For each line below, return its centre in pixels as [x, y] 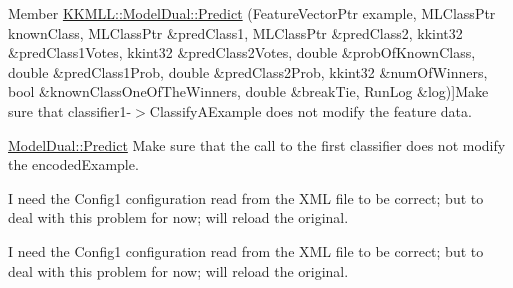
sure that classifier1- [70, 110]
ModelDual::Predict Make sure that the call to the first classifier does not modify [257, 144]
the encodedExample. [73, 164]
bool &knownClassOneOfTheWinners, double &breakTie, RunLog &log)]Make [248, 91]
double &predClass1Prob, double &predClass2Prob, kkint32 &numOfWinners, [248, 71]
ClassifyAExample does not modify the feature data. [310, 110]
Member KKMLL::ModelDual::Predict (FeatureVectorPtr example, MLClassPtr [252, 13]
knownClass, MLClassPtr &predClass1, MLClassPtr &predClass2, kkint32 [235, 32]
